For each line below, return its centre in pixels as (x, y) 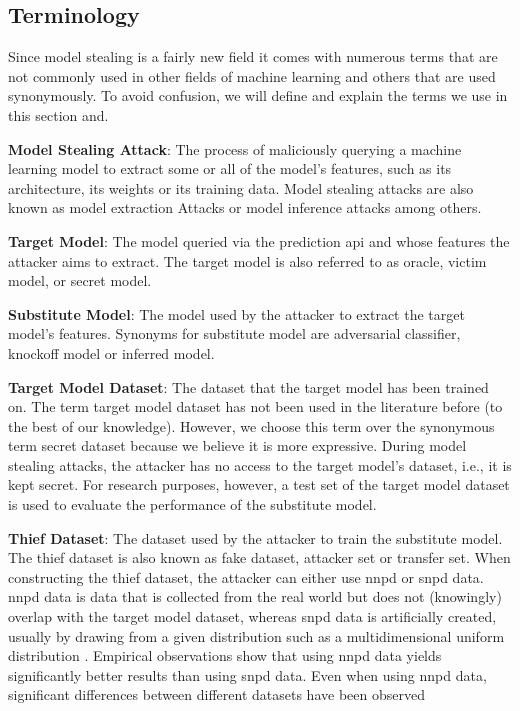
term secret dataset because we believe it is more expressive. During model (237, 445)
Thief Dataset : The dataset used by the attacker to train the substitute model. (255, 537)
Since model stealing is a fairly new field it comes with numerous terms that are (253, 56)
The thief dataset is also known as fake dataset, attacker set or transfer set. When (259, 557)
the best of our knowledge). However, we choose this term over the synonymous (251, 425)
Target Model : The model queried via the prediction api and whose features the (259, 240)
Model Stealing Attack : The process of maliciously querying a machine (235, 148)
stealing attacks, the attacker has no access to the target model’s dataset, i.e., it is (260, 464)
